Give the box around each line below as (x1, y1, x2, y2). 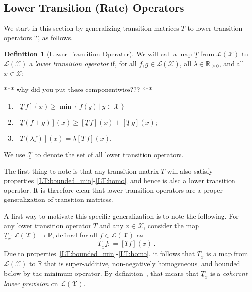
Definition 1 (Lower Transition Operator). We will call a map (4, 49, 192, 59)
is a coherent (210, 268, 248, 278)
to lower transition (187, 23, 243, 33)
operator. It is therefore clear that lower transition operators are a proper (4, 184, 223, 195)
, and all (219, 58, 244, 68)
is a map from (206, 248, 248, 258)
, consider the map (144, 220, 199, 230)
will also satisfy (167, 165, 213, 176)
